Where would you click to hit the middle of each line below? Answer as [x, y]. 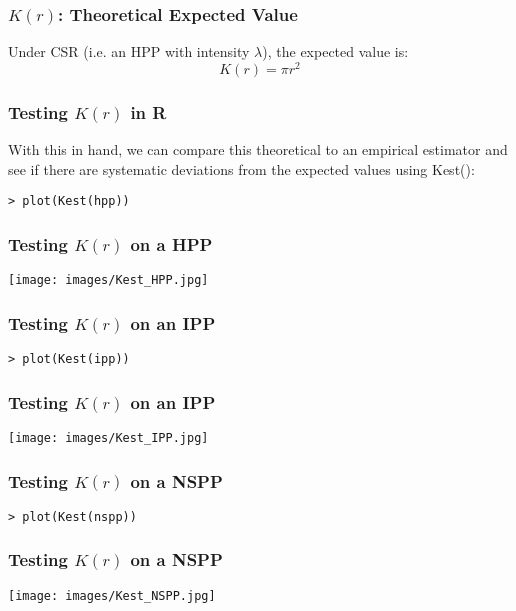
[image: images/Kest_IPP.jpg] [108, 437]
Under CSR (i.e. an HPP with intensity [129, 51]
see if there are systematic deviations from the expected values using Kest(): [241, 168]
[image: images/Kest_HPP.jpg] [108, 280]
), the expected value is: [335, 51]
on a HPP [171, 243]
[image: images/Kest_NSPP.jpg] [112, 595]
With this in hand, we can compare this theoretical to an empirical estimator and [258, 149]
